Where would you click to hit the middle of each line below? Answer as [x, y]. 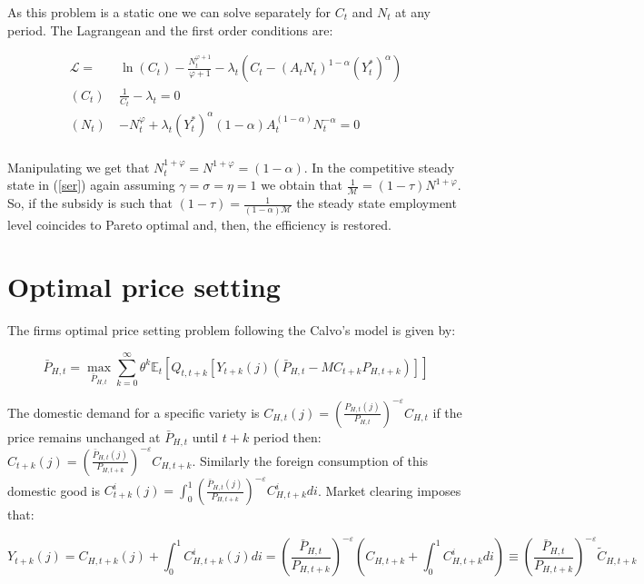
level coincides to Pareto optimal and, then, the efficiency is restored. [199, 224]
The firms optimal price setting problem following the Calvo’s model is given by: [232, 330]
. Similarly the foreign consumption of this [310, 460]
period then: [287, 436]
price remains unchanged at [84, 436]
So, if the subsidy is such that [90, 203]
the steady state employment [376, 203]
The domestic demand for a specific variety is [134, 412]
